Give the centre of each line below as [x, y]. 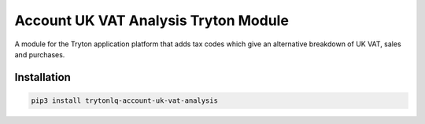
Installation [42, 77]
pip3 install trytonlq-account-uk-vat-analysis [124, 100]
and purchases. [40, 54]
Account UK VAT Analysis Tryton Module [152, 20]
